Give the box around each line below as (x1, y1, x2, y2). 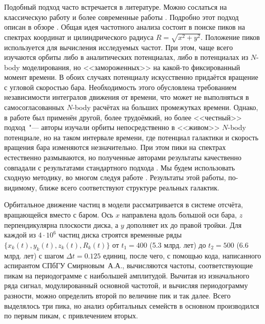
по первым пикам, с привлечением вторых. (4, 310, 138, 321)
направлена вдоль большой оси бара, (122, 209, 237, 220)
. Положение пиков (200, 31, 260, 42)
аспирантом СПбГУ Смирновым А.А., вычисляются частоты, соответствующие (4, 260, 253, 271)
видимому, (4, 182, 37, 192)
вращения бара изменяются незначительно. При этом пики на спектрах (4, 142, 226, 153)
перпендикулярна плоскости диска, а (4, 219, 118, 230)
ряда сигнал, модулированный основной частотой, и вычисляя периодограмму (4, 280, 248, 291)
